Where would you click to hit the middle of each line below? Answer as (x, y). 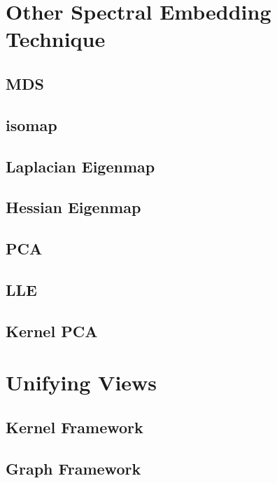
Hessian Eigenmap (73, 207)
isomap (31, 124)
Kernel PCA (52, 331)
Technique (56, 39)
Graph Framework (73, 468)
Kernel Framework (74, 427)
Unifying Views (81, 382)
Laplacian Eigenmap (80, 166)
